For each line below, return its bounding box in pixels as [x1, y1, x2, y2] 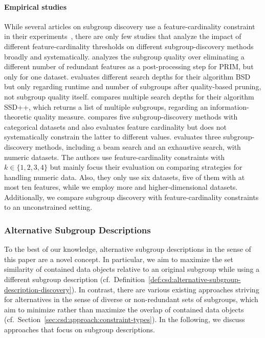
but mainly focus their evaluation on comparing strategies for [50, 162, 242, 172]
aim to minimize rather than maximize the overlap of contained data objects [4, 304, 244, 314]
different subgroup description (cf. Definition [4, 274, 145, 285]
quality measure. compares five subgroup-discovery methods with [34, 111, 238, 122]
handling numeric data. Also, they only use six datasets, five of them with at [4, 171, 245, 182]
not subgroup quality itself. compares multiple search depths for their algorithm [4, 91, 254, 102]
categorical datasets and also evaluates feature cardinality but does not [4, 121, 227, 132]
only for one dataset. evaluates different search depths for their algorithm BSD [4, 71, 251, 82]
